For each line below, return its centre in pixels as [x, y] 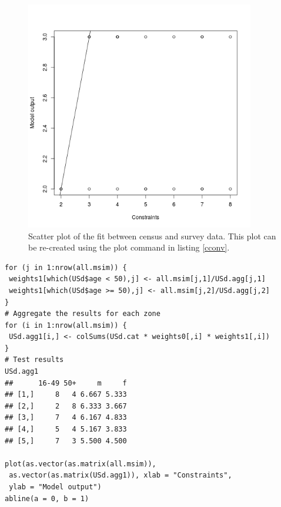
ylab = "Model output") [55, 487]
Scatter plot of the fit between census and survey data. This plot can [152, 236]
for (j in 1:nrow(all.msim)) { [66, 267]
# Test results [34, 360]
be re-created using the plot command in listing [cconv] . [129, 247]
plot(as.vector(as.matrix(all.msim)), [81, 464]
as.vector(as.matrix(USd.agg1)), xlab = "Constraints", [121, 475]
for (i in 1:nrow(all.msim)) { [66, 325]
